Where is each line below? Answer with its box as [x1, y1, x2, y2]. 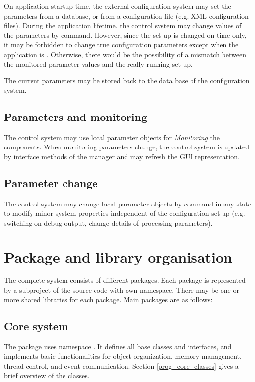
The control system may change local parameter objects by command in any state [4, 198, 252, 208]
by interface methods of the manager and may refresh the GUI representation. [4, 151, 240, 161]
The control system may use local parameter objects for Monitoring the [4, 132, 220, 142]
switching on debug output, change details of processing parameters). [4, 217, 213, 228]
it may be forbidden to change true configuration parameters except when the [4, 39, 239, 50]
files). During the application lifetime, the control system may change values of [4, 20, 242, 30]
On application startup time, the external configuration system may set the [4, 1, 231, 11]
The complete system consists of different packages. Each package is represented [4, 275, 246, 285]
